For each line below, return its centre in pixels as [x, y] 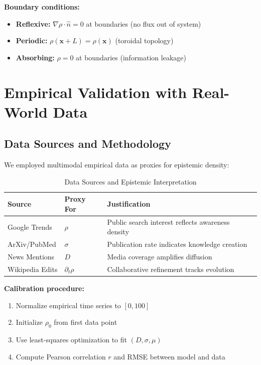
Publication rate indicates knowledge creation [177, 244]
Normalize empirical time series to [68, 305]
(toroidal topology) [144, 40]
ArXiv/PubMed [32, 244]
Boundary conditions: [42, 7]
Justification [129, 204]
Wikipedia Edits [33, 269]
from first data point [86, 322]
